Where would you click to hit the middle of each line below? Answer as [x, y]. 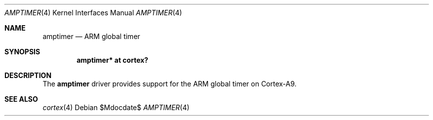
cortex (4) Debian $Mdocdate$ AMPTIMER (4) [116, 107]
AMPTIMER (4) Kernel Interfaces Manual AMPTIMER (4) [93, 13]
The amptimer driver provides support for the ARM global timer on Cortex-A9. [170, 84]
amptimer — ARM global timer [91, 36]
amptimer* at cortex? [113, 60]
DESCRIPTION [28, 75]
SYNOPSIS [22, 52]
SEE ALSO [21, 99]
